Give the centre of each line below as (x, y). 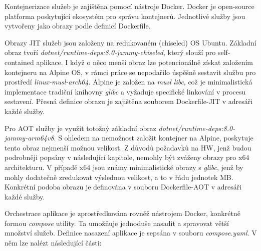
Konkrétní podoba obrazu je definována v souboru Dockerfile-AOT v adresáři (123, 187)
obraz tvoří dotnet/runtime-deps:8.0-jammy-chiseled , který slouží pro (110, 52)
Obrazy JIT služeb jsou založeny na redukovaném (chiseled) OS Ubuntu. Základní (130, 42)
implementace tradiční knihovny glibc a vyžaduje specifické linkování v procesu (125, 91)
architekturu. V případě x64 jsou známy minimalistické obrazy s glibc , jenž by (124, 167)
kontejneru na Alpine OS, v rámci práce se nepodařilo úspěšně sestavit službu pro (130, 72)
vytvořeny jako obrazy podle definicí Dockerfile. (78, 26)
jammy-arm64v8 (29, 138)
